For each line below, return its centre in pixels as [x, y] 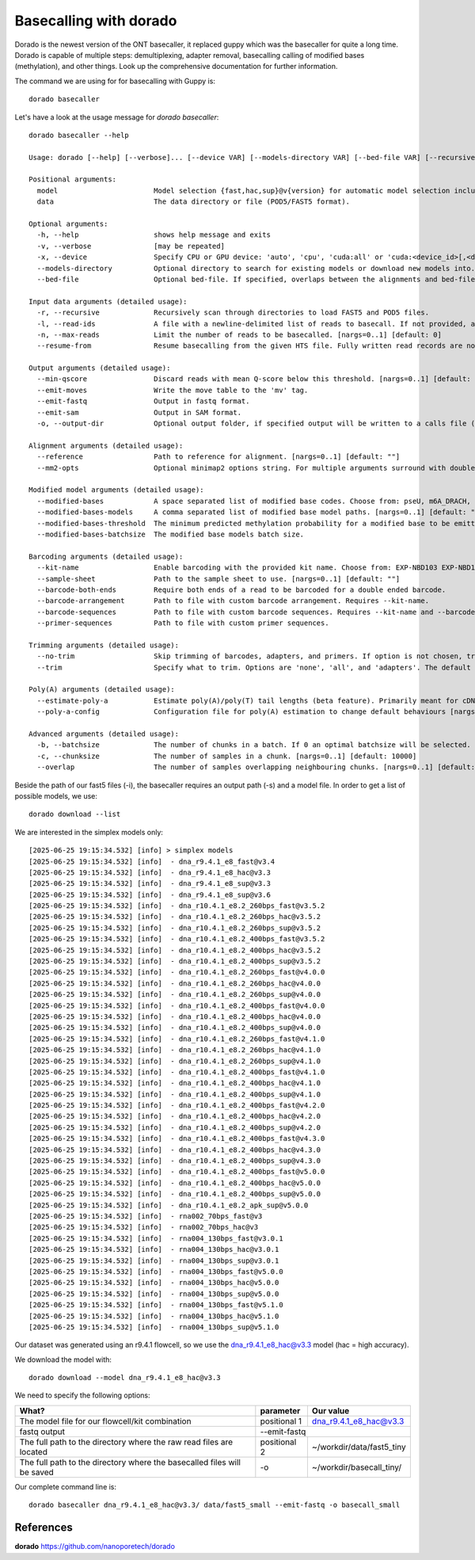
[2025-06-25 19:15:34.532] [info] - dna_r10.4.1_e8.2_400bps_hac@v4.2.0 [175, 1116]
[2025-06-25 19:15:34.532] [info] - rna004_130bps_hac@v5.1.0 [154, 1316]
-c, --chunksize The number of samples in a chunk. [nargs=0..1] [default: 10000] [227, 756]
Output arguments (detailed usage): [100, 368]
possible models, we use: [56, 795]
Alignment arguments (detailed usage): [106, 445]
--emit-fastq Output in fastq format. [143, 401]
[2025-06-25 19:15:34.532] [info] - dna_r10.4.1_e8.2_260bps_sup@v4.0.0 [175, 995]
